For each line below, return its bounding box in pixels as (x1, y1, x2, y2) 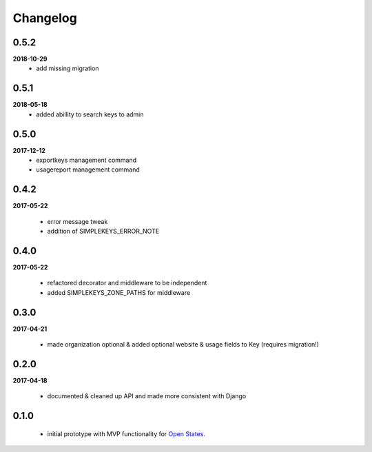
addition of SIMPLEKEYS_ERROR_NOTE (47, 227, 160, 236)
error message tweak (47, 217, 108, 225)
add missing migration (36, 64, 99, 72)
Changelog (12, 10, 77, 25)
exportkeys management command (36, 156, 137, 165)
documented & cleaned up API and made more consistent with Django (47, 392, 247, 400)
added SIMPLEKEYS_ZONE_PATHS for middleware (47, 288, 191, 296)
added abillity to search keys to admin (36, 110, 144, 119)
